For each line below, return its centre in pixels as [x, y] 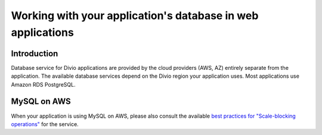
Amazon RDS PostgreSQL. [43, 84]
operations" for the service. [45, 124]
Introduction [35, 53]
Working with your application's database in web [135, 16]
